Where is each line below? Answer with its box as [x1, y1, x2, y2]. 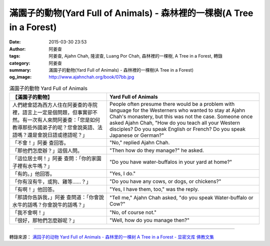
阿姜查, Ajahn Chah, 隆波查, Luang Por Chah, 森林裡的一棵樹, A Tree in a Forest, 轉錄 [48, 53, 222, 59]
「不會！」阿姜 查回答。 [12, 139, 69, 146]
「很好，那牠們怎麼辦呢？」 [12, 217, 77, 224]
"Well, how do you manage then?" [109, 217, 190, 224]
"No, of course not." [109, 209, 157, 216]
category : [9, 60, 30, 66]
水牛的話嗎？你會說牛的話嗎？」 [12, 201, 87, 208]
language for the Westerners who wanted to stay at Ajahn [109, 107, 245, 114]
